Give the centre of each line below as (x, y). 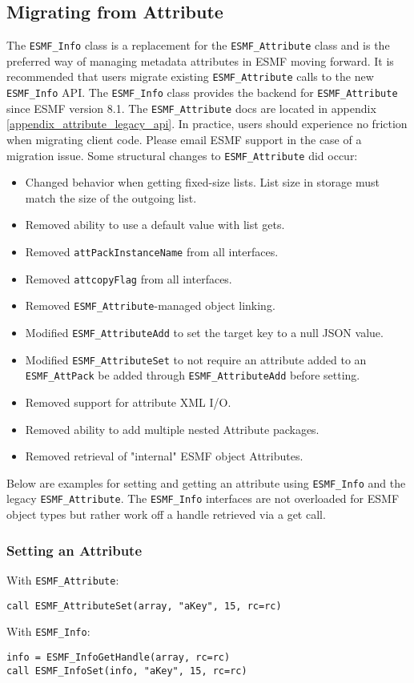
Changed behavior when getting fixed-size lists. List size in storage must (202, 182)
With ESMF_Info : (48, 631)
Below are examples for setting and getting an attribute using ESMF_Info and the (206, 482)
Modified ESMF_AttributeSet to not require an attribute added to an (196, 359)
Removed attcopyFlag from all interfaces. (129, 278)
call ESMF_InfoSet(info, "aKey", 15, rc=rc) (127, 671)
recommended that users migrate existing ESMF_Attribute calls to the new (190, 76)
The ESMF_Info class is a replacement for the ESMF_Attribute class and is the (198, 45)
